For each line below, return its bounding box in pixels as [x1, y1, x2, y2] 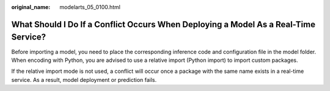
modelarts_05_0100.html [59, 4, 120, 10]
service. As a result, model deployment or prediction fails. [11, 76, 157, 83]
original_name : [11, 4, 51, 10]
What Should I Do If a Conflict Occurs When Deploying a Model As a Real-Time [11, 19, 316, 30]
